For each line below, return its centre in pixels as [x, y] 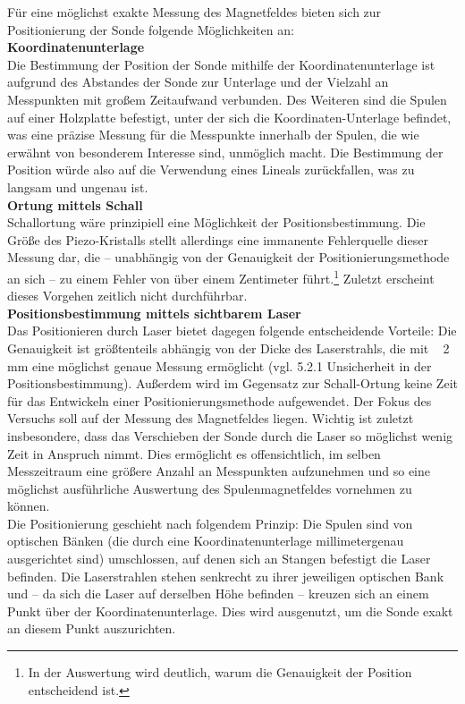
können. [29, 506]
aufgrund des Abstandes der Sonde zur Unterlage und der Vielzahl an [198, 82]
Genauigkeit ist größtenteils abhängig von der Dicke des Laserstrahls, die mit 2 [228, 348]
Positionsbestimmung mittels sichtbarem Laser [154, 313]
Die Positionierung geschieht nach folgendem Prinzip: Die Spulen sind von [210, 523]
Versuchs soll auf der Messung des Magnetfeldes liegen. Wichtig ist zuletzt [211, 418]
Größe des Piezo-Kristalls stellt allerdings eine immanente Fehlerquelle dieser [218, 239]
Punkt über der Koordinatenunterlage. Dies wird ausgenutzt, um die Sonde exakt [230, 611]
